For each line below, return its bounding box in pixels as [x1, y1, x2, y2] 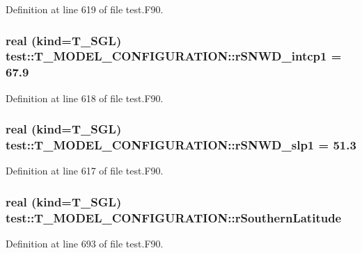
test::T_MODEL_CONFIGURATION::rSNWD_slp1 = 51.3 [6, 136, 356, 154]
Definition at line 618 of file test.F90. [6, 90, 164, 105]
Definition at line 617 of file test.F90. [6, 163, 164, 178]
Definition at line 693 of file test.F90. [6, 236, 164, 251]
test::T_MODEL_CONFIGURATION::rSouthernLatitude [6, 209, 342, 226]
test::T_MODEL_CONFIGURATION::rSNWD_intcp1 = [6, 47, 342, 65]
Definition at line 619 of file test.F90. [6, 2, 164, 16]
